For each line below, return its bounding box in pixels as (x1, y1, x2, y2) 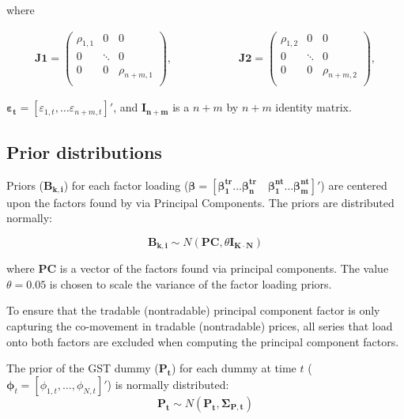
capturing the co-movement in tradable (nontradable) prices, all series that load (6, 318, 393, 334)
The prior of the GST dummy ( (6, 360, 159, 376)
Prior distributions (6, 139, 162, 164)
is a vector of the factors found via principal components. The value (59, 260, 389, 277)
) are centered (320, 176, 387, 193)
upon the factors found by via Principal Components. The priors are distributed (6, 194, 395, 210)
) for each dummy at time (171, 360, 296, 376)
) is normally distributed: (107, 376, 229, 392)
